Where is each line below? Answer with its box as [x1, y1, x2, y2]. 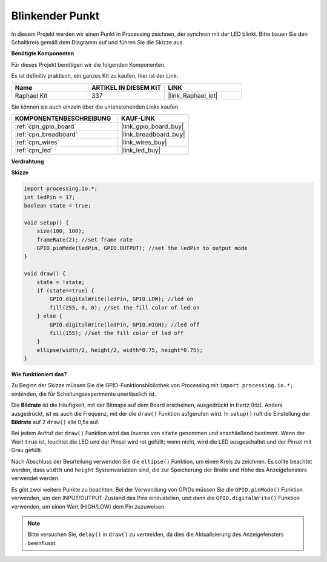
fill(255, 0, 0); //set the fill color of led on [49, 304, 200, 311]
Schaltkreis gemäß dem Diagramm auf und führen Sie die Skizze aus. [11, 38, 184, 46]
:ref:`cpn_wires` [15, 138, 60, 146]
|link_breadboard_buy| [121, 130, 185, 138]
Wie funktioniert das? [11, 371, 67, 378]
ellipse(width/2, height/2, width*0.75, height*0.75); [36, 347, 203, 353]
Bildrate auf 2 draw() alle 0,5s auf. [11, 419, 100, 426]
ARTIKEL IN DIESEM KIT [91, 83, 162, 92]
